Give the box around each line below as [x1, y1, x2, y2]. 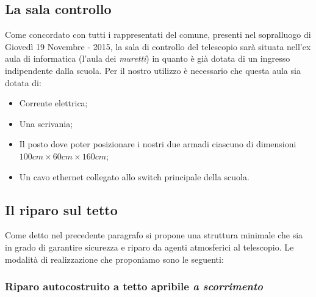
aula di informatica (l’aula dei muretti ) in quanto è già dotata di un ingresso [5, 52, 290, 65]
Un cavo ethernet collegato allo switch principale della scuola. [19, 170, 250, 183]
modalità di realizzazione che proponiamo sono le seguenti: [5, 252, 224, 265]
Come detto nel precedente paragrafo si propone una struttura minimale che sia [5, 229, 303, 241]
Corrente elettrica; [19, 97, 88, 109]
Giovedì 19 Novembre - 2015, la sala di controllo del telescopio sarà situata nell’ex [5, 40, 311, 53]
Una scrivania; [19, 117, 73, 130]
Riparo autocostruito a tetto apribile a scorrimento [5, 279, 263, 294]
